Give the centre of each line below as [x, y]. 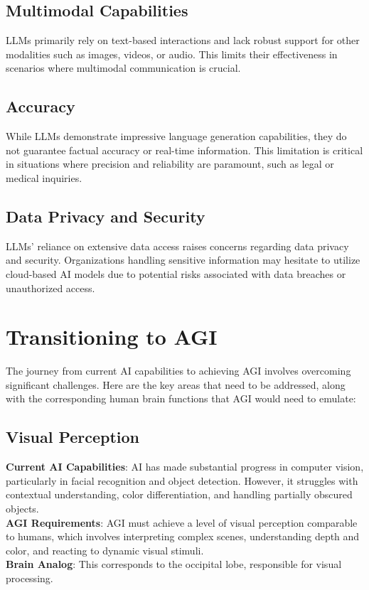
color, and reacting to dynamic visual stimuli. [105, 550]
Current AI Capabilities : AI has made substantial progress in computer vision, [185, 467]
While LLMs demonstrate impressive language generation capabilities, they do [176, 136]
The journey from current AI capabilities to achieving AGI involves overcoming [178, 371]
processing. [30, 578]
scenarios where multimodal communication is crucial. [123, 68]
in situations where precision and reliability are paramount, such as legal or [170, 164]
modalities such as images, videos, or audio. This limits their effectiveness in [172, 54]
